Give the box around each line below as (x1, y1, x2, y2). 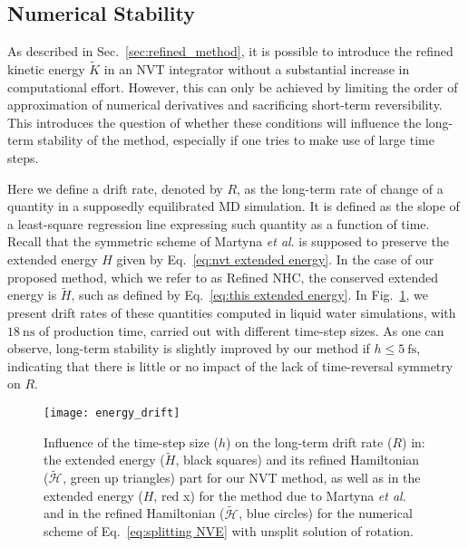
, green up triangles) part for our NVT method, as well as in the (63, 468, 421, 487)
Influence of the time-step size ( (44, 432, 219, 451)
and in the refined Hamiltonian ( (44, 504, 225, 523)
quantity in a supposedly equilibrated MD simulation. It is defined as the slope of (7, 197, 460, 216)
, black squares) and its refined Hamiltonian (175, 450, 420, 469)
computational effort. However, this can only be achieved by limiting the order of (7, 77, 458, 96)
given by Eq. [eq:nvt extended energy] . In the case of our (116, 249, 434, 268)
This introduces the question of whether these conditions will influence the (7, 112, 422, 131)
